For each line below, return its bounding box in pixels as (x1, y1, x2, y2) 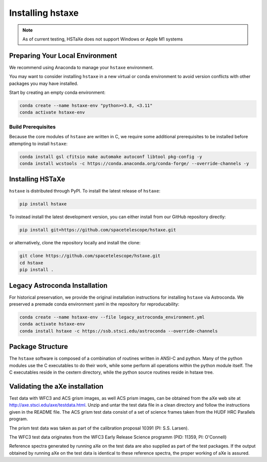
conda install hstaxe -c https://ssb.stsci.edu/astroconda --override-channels (19, 328, 218, 334)
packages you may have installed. (9, 80, 79, 86)
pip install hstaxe (19, 201, 67, 207)
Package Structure (9, 343, 68, 351)
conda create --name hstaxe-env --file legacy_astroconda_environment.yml (19, 314, 205, 320)
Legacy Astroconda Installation (9, 281, 108, 290)
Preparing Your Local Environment (9, 51, 117, 60)
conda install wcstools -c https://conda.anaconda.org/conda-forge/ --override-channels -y (19, 160, 249, 166)
